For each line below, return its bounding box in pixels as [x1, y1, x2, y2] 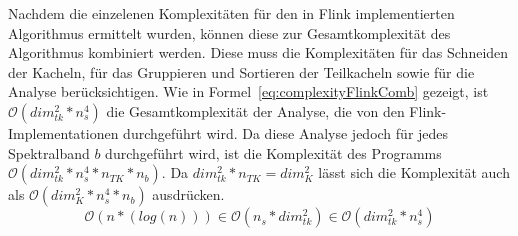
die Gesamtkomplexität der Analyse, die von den [106, 100, 405, 121]
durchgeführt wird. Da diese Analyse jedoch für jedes [123, 122, 449, 143]
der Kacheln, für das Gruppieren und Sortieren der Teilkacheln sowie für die [8, 61, 475, 82]
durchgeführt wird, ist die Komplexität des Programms [105, 142, 442, 163]
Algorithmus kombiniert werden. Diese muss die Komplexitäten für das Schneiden [8, 42, 509, 63]
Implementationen [8, 122, 119, 143]
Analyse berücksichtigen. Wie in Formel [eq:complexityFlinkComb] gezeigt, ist [8, 81, 489, 102]
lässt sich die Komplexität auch [318, 162, 510, 183]
